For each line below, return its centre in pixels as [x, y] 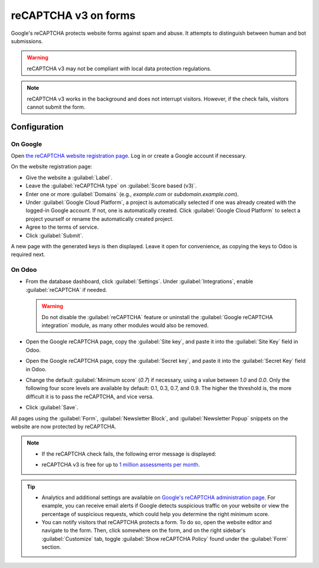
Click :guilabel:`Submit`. [55, 235]
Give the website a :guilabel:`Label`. [69, 177]
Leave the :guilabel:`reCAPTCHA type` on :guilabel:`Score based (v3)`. [111, 186]
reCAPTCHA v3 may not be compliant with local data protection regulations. [119, 69]
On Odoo [24, 270]
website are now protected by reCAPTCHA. [64, 426]
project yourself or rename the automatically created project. [100, 219]
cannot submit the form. [56, 107]
